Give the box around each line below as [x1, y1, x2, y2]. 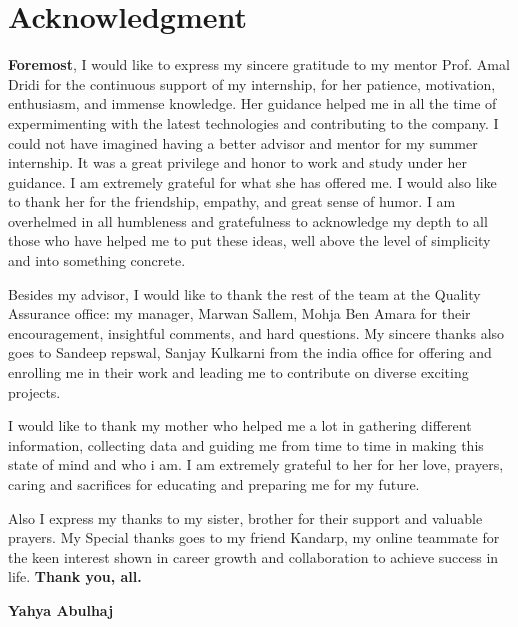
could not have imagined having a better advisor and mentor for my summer [8, 132, 478, 153]
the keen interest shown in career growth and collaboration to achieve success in [8, 546, 499, 567]
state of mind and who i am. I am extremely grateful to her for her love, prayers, [8, 454, 504, 475]
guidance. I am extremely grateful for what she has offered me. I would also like [8, 171, 497, 192]
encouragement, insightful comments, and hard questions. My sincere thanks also [8, 322, 505, 343]
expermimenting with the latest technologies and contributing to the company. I [8, 112, 499, 133]
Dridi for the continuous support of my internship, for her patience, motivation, [8, 73, 496, 94]
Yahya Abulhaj [8, 599, 114, 620]
